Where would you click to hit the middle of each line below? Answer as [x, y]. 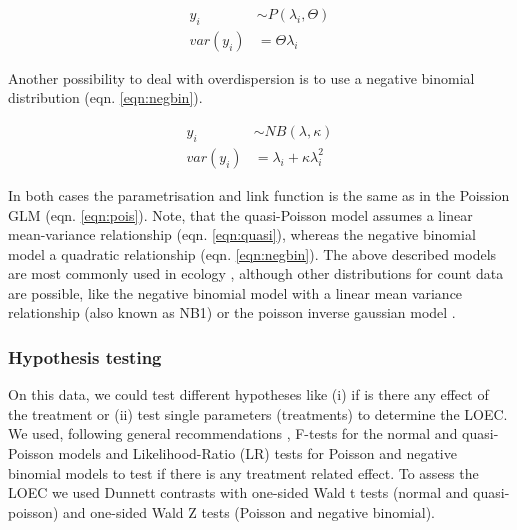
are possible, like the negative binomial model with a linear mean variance [235, 292]
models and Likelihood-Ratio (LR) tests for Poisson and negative [257, 453]
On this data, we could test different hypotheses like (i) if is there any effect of [248, 394]
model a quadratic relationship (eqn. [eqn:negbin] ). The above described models [252, 253]
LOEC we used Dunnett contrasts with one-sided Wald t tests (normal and [238, 492]
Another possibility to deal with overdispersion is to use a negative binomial [241, 77]
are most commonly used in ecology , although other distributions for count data [256, 273]
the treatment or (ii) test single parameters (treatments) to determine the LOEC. [258, 413]
